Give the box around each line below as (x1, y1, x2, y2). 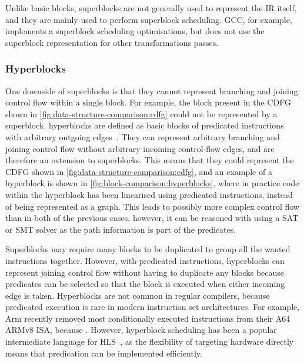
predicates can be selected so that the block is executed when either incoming (5, 278, 285, 290)
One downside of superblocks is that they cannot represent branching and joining (5, 84, 298, 97)
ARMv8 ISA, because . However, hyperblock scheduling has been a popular (5, 324, 277, 336)
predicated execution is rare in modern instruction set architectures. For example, (5, 301, 300, 313)
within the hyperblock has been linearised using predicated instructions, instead (5, 188, 293, 200)
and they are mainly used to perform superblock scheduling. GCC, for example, (5, 13, 292, 25)
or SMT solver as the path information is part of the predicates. (5, 223, 236, 235)
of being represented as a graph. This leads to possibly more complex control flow (5, 200, 299, 212)
